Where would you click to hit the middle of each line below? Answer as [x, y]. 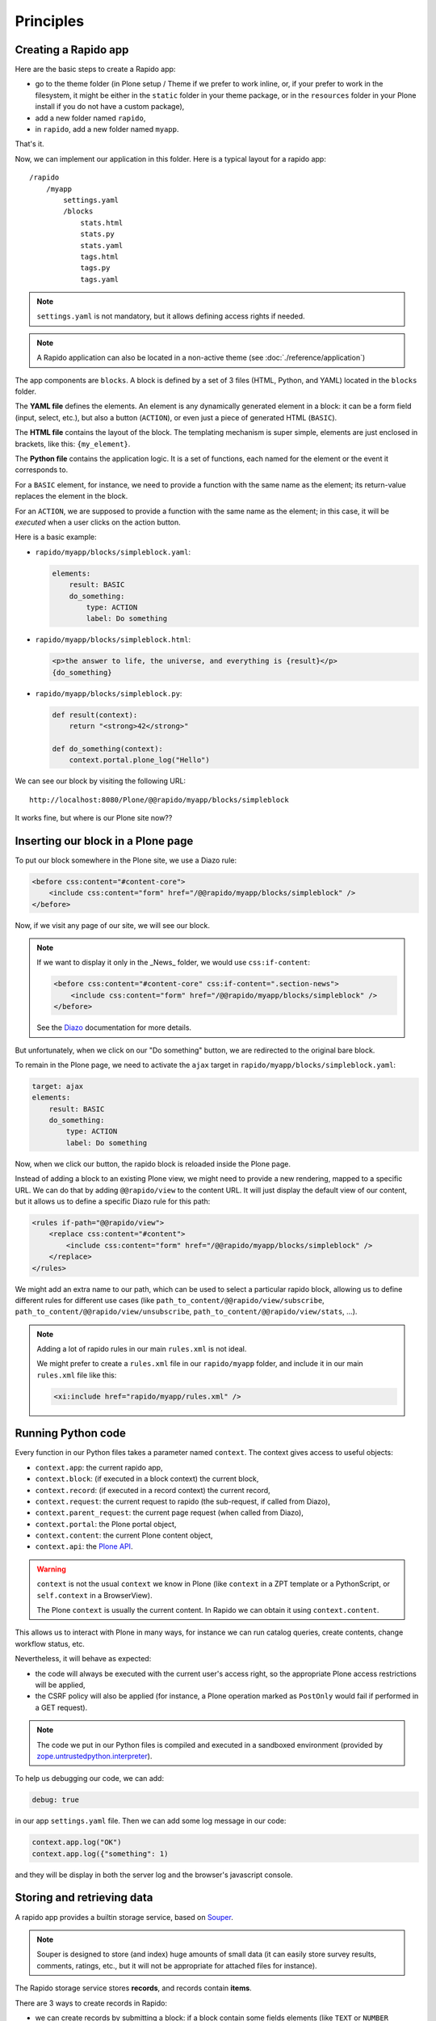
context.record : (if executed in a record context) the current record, [153, 1490]
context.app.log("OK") [77, 1842]
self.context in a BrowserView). [94, 1595]
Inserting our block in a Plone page [104, 841]
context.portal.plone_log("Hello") [139, 760]
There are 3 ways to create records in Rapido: [91, 2003]
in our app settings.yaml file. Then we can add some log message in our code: [151, 1821]
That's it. [29, 144]
